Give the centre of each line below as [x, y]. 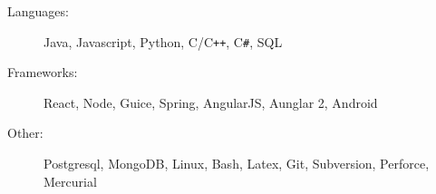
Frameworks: [43, 72]
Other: [25, 133]
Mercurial [70, 181]
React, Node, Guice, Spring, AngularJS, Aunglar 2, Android [211, 102]
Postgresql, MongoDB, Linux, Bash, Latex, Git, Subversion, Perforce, [237, 164]
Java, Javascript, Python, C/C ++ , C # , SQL [163, 41]
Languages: [38, 11]
